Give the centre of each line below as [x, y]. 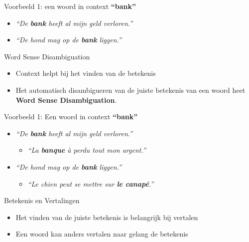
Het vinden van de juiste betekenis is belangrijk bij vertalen [107, 217]
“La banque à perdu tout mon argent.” [87, 150]
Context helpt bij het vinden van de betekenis [86, 73]
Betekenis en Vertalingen [42, 200]
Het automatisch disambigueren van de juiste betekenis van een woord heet [130, 90]
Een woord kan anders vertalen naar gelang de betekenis [102, 234]
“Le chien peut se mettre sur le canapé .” [91, 183]
